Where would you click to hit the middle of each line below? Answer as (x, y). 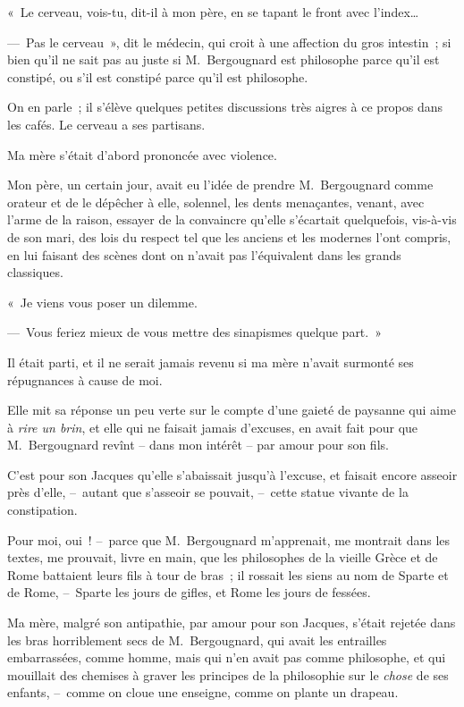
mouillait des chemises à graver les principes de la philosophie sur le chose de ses (228, 674)
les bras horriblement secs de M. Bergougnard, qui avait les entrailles (197, 640)
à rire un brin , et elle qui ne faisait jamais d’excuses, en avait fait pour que (213, 427)
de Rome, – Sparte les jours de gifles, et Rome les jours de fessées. (189, 592)
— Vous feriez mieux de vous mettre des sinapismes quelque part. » (194, 332)
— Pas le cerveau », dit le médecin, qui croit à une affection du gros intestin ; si (229, 42)
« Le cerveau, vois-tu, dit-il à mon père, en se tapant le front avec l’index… (213, 12)
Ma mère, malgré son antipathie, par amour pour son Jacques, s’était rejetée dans (232, 623)
